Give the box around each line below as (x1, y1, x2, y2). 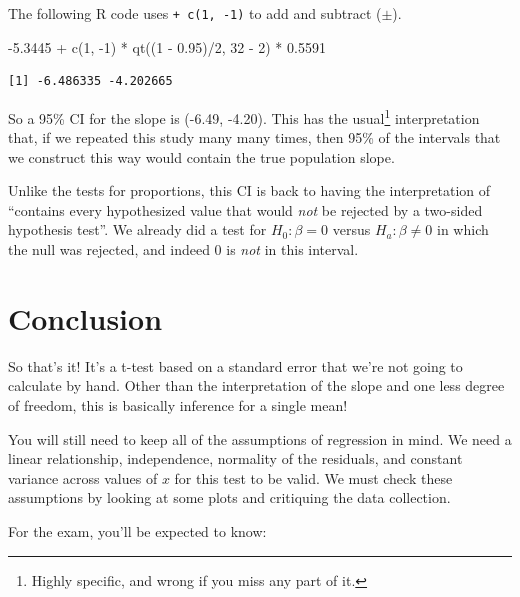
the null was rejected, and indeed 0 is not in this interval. (8, 239, 359, 260)
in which (437, 219, 489, 240)
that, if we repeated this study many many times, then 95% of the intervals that (8, 127, 501, 148)
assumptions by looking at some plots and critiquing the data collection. (8, 487, 451, 508)
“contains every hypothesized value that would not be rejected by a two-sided (8, 199, 483, 220)
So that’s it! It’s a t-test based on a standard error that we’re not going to (8, 355, 463, 376)
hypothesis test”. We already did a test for (8, 219, 267, 240)
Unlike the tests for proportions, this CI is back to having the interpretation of (8, 180, 491, 201)
